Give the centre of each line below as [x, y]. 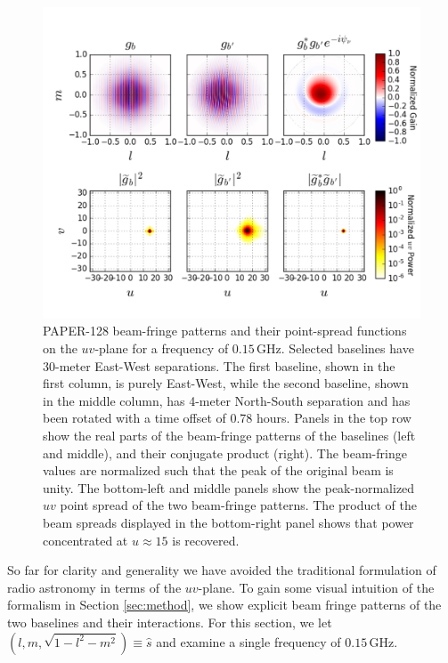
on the [60, 348]
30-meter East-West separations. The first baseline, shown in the [219, 365]
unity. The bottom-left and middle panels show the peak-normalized [229, 487]
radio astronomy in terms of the [94, 587]
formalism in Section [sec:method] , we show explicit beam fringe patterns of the [224, 605]
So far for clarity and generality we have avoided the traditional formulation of [222, 570]
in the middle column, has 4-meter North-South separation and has [227, 400]
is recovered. [206, 540]
